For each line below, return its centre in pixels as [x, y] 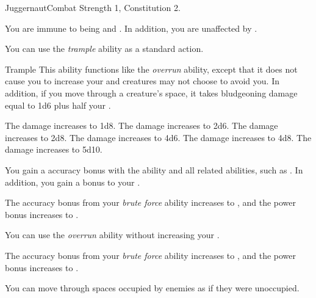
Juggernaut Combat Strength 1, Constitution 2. [93, 7]
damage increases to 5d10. [54, 149]
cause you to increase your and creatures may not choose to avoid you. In [142, 81]
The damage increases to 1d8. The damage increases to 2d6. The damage [142, 125]
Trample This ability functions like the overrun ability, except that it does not [151, 69]
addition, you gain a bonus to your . [73, 182]
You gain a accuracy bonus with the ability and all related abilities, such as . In [154, 169]
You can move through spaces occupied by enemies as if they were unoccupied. [152, 288]
